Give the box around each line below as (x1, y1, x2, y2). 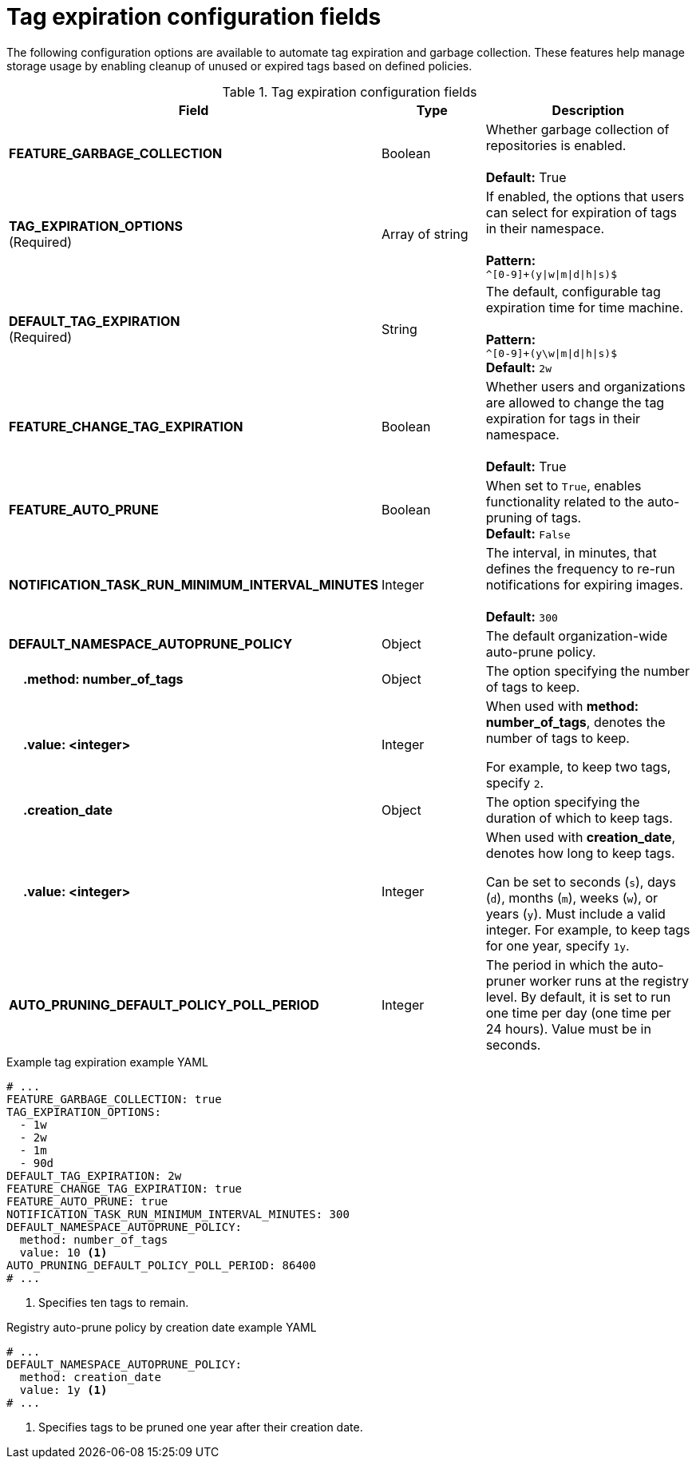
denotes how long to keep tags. (485, 844, 675, 861)
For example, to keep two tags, (485, 758, 671, 775)
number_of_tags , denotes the (485, 713, 666, 730)
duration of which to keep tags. (485, 809, 673, 826)
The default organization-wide (485, 627, 668, 644)
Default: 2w (485, 359, 552, 375)
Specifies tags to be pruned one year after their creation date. (38, 1419, 363, 1434)
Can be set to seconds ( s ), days (485, 873, 676, 890)
